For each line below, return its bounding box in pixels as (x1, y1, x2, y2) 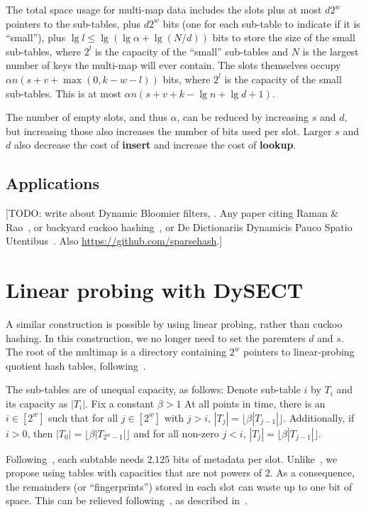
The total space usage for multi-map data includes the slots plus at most (6, 2, 322, 16)
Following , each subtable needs (6, 451, 144, 466)
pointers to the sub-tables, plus (6, 16, 141, 31)
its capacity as (6, 396, 68, 411)
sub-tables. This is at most (6, 85, 121, 100)
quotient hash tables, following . (6, 358, 146, 373)
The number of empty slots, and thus (6, 110, 167, 124)
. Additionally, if (283, 410, 355, 425)
